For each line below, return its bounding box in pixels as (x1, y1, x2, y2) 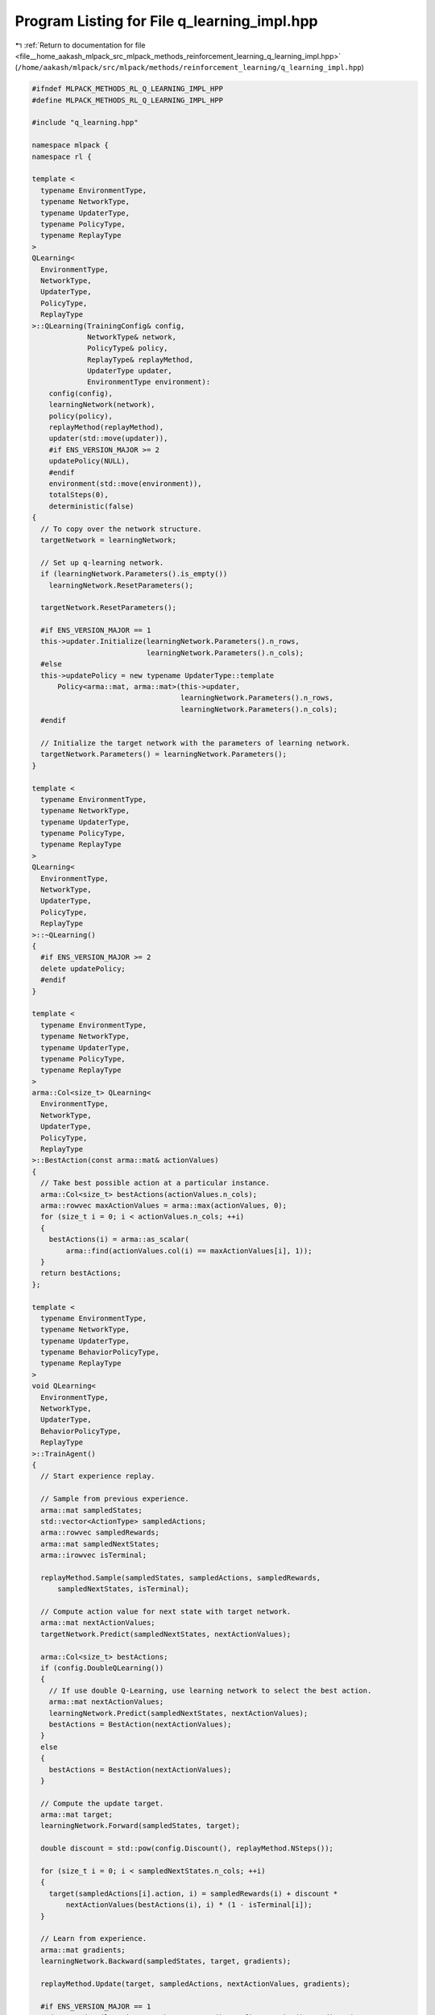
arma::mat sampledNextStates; (40, 1539, 160, 1548)
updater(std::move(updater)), (48, 434, 168, 443)
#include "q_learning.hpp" (31, 118, 139, 127)
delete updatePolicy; (40, 964, 126, 973)
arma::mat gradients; (40, 1945, 126, 1955)
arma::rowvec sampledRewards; (40, 1528, 160, 1537)
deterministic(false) (48, 501, 135, 511)
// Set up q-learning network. (40, 558, 164, 567)
